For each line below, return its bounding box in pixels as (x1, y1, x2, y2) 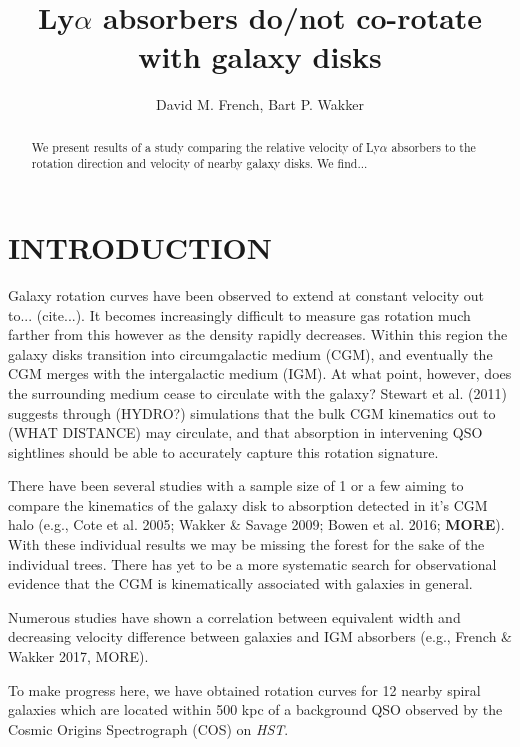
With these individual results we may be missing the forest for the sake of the (8, 534, 485, 555)
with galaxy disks (138, 36, 382, 77)
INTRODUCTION (8, 227, 273, 268)
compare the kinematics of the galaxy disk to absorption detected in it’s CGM (8, 494, 488, 515)
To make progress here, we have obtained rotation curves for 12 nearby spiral (8, 679, 481, 700)
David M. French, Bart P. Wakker (156, 94, 364, 115)
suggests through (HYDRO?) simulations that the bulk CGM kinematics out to (8, 402, 496, 423)
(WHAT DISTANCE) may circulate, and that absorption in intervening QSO (8, 422, 483, 443)
